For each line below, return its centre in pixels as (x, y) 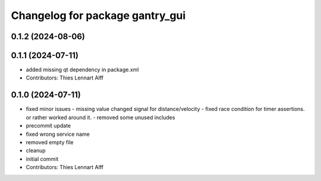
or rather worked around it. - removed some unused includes (100, 117)
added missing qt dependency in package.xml (82, 70)
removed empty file (50, 142)
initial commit (42, 159)
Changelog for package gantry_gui (98, 15)
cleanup (36, 151)
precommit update (48, 126)
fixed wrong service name (58, 134)
